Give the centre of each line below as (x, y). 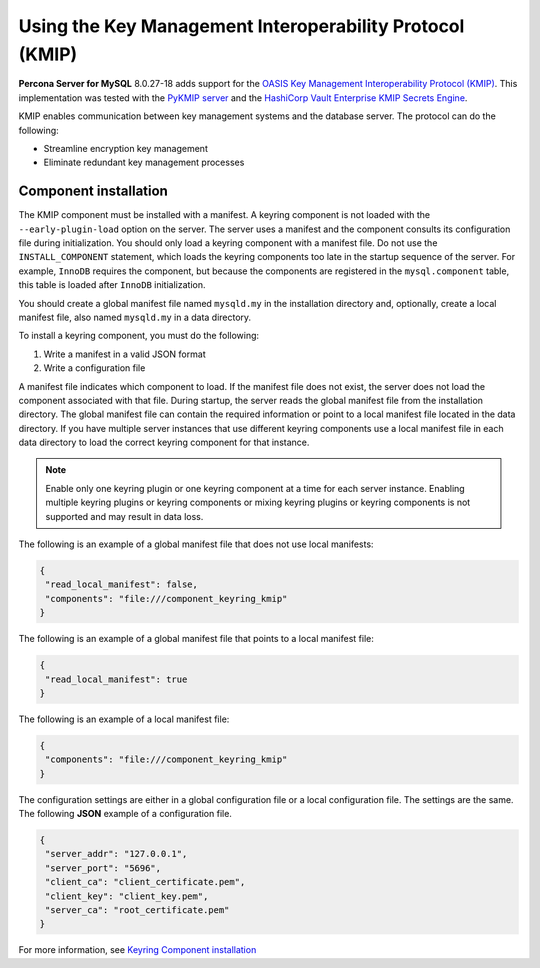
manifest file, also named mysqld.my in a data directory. (135, 317)
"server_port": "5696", (103, 868)
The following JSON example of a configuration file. (125, 814)
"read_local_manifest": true (116, 679)
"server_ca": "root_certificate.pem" (137, 909)
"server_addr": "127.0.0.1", (116, 854)
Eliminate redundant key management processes (144, 162)
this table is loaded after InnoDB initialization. (112, 285)
